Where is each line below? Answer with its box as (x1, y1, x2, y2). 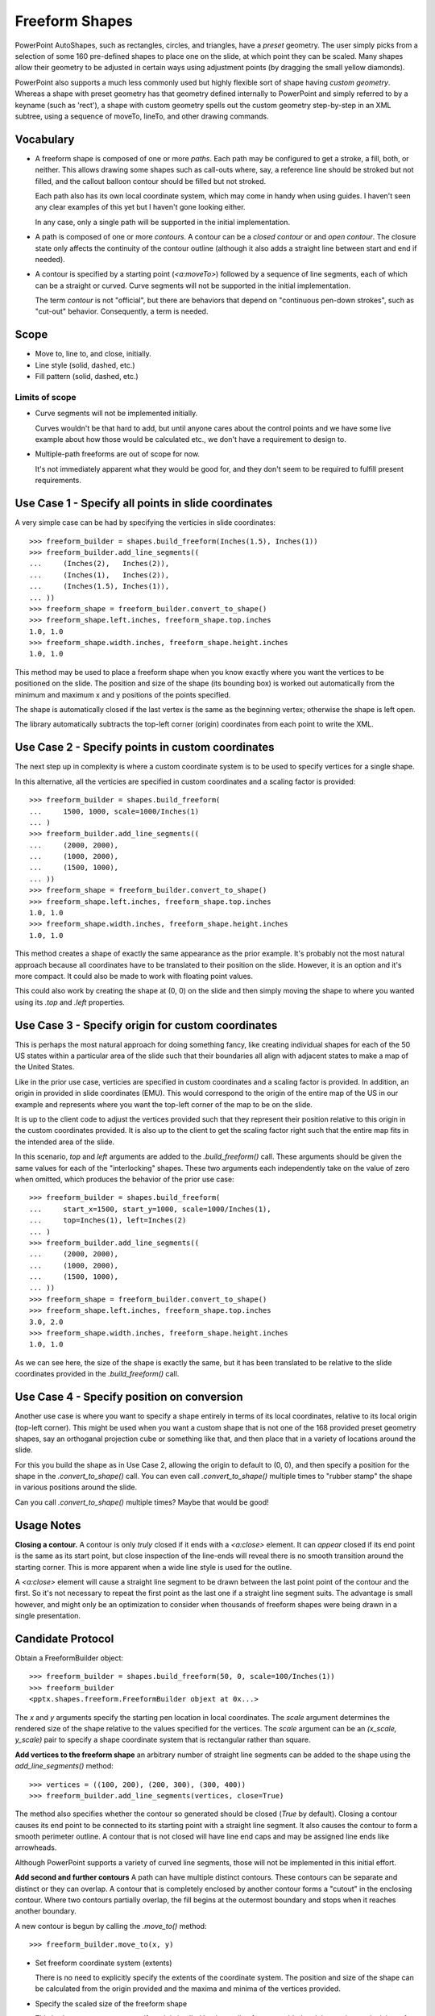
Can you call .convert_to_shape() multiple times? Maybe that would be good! (14, 1497, 269, 1507)
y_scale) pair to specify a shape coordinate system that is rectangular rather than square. (14, 1735, 311, 1745)
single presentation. (14, 1611, 81, 1621)
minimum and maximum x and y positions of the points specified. (14, 689, 231, 699)
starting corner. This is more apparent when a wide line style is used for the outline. (14, 1562, 292, 1572)
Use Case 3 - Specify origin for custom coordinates (14, 1018, 278, 1032)
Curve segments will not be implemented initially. (35, 408, 198, 419)
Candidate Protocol (14, 1631, 114, 1645)
